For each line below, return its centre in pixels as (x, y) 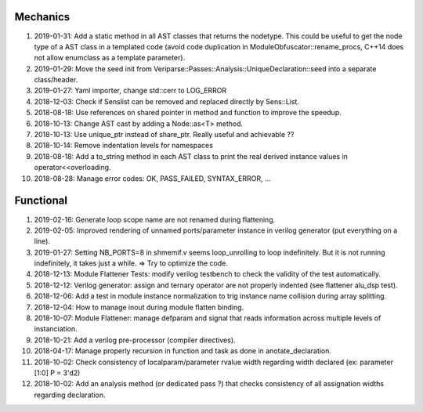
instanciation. (56, 329)
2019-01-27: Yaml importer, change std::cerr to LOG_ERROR (130, 91)
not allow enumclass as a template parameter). (110, 58)
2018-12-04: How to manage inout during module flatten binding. (139, 307)
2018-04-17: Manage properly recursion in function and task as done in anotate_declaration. (183, 351)
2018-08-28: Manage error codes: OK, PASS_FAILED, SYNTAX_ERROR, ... (152, 178)
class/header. (56, 80)
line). (42, 241)
